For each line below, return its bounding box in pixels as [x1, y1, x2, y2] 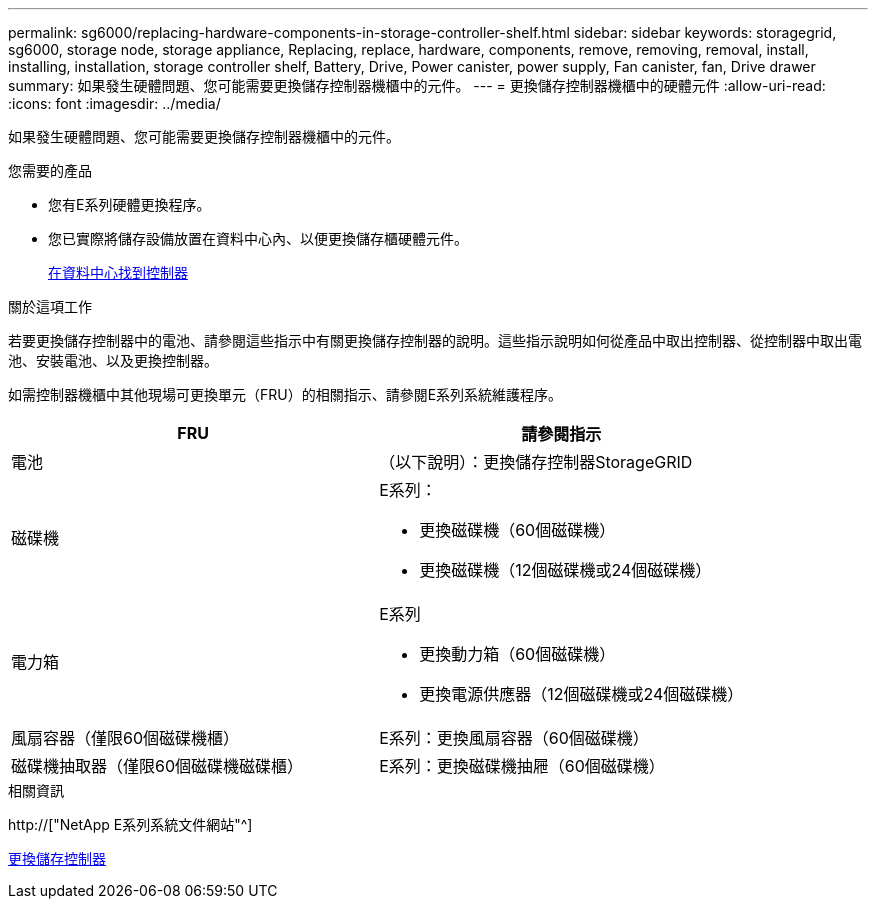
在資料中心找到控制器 [48, 264, 188, 281]
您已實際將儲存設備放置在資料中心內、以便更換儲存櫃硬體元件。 [48, 230, 468, 247]
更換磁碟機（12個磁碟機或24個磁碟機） [419, 560, 712, 580]
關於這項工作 [8, 298, 92, 315]
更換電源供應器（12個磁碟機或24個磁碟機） [419, 684, 744, 704]
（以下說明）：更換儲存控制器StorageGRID [379, 452, 693, 472]
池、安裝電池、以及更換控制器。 [8, 352, 218, 369]
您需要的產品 [8, 162, 92, 179]
